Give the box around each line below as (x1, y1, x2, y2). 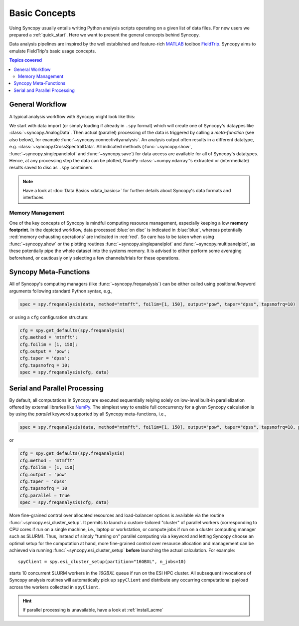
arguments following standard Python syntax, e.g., (9, 288, 113, 294)
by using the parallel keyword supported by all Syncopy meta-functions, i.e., (9, 411, 166, 417)
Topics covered (9, 57, 42, 63)
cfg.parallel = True (19, 492, 70, 498)
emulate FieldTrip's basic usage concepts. (9, 48, 96, 54)
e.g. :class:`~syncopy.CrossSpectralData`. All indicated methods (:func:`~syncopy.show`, (9, 144, 192, 150)
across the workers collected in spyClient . (9, 584, 100, 590)
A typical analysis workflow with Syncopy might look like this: (9, 113, 136, 119)
